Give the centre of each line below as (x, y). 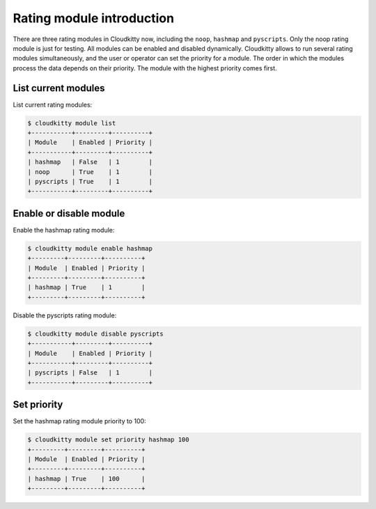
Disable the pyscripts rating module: (65, 315)
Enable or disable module (69, 213)
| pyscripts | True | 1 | (90, 181)
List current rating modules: (53, 104)
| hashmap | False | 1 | (90, 162)
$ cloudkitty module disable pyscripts (95, 334)
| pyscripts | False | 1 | (90, 373)
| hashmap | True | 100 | (86, 478)
